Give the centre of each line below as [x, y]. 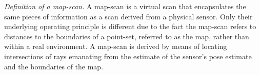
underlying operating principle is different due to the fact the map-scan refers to [130, 26]
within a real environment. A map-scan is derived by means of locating [116, 46]
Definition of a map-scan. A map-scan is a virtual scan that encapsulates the [125, 6]
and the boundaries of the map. [54, 66]
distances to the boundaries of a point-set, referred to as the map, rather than [127, 36]
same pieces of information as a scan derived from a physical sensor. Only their [128, 16]
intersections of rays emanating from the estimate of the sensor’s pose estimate [128, 56]
